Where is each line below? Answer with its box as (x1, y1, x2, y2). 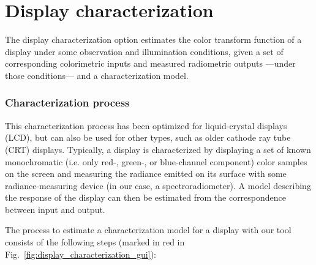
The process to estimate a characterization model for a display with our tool (5, 223, 292, 236)
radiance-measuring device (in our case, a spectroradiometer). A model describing (5, 179, 311, 192)
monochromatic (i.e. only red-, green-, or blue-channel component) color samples (5, 155, 307, 168)
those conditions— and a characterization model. (5, 69, 189, 81)
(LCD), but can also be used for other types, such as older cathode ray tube (5, 131, 291, 144)
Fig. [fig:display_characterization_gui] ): (5, 247, 156, 260)
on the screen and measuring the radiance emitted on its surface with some (5, 167, 287, 180)
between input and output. (5, 203, 105, 215)
